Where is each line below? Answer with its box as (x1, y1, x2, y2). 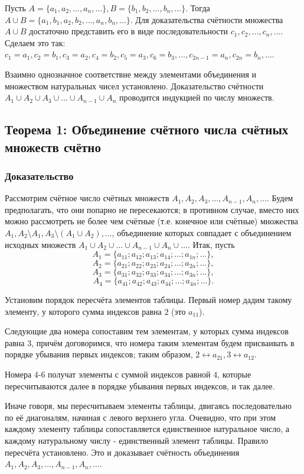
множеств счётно (5, 137, 101, 156)
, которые (217, 368, 251, 381)
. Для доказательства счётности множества (130, 13, 283, 25)
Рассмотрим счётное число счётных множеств (5, 192, 169, 204)
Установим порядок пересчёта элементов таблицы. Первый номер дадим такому (5, 294, 292, 306)
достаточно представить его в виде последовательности (29, 25, 228, 37)
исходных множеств (5, 238, 76, 250)
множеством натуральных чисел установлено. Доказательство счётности (5, 79, 264, 92)
